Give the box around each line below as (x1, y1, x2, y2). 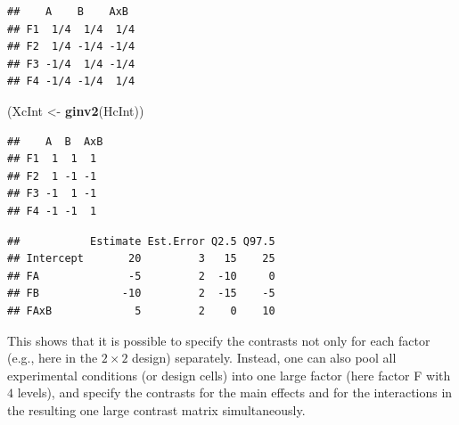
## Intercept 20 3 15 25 (7, 252, 275, 266)
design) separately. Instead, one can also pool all (132, 348, 397, 367)
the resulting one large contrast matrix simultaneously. (7, 400, 306, 419)
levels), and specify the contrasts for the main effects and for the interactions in (17, 383, 453, 402)
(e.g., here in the (7, 348, 98, 367)
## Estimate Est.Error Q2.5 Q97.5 (7, 234, 275, 248)
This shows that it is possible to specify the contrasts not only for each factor (7, 331, 430, 349)
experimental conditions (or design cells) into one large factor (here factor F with (7, 365, 451, 384)
